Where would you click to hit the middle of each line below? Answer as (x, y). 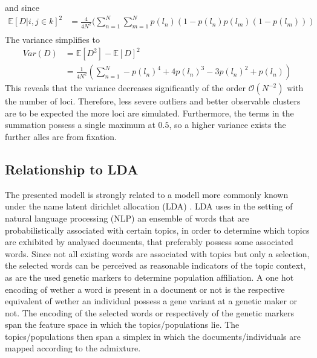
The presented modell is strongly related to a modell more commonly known (147, 194)
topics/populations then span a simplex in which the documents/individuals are (153, 336)
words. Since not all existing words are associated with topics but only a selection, (157, 253)
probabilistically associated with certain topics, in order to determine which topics (157, 230)
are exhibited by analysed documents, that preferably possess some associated (149, 242)
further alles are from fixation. (61, 136)
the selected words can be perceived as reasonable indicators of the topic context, (155, 265)
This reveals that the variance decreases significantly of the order (125, 88)
